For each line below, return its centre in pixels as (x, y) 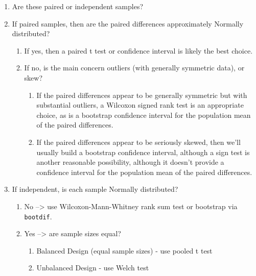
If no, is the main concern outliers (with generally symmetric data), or (134, 68)
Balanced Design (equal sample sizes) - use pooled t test (124, 250)
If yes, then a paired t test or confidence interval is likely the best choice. (138, 50)
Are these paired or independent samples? (78, 6)
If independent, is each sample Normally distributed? (95, 189)
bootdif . (38, 216)
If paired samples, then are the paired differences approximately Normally (128, 23)
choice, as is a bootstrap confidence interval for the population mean (144, 115)
